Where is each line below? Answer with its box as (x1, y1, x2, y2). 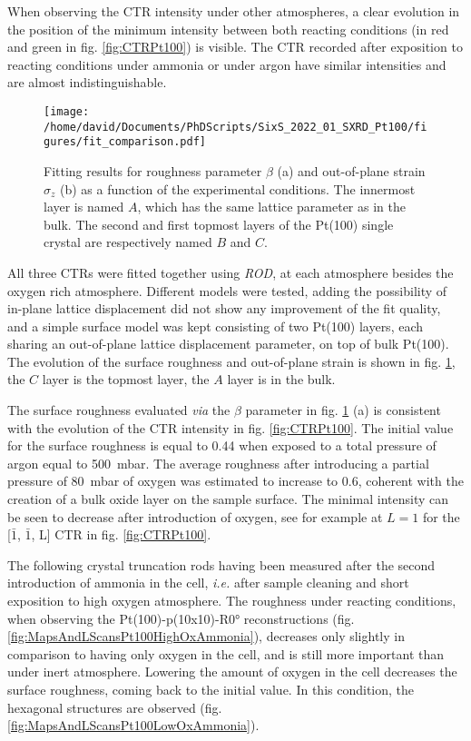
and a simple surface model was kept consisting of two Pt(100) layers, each (7, 316, 424, 335)
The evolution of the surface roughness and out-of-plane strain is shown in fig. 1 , (7, 351, 456, 370)
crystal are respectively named (44, 232, 212, 252)
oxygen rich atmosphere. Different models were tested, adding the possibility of (7, 281, 447, 300)
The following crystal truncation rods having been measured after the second (7, 555, 436, 574)
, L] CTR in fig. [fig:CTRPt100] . (31, 525, 211, 544)
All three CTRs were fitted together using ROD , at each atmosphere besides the (7, 262, 454, 282)
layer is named (44, 197, 124, 216)
